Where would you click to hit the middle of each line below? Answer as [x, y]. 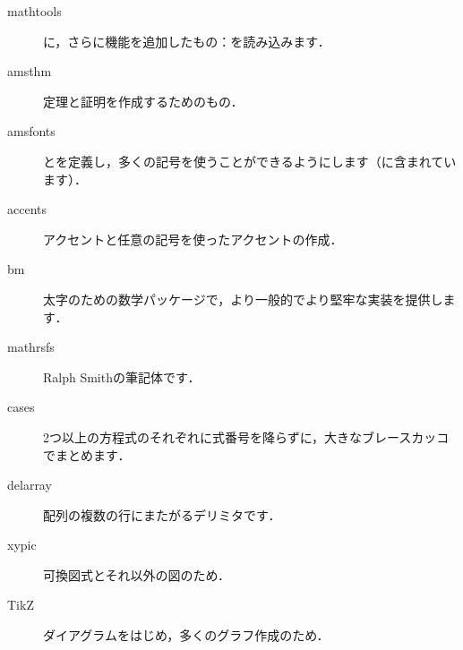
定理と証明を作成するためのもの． [143, 101]
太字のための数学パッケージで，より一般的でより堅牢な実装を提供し [243, 299]
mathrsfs [31, 347]
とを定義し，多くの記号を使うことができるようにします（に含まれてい [250, 161]
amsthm [30, 71]
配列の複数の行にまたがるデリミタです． [162, 514]
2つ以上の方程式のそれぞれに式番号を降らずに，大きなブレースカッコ [246, 436]
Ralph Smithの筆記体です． [122, 376]
